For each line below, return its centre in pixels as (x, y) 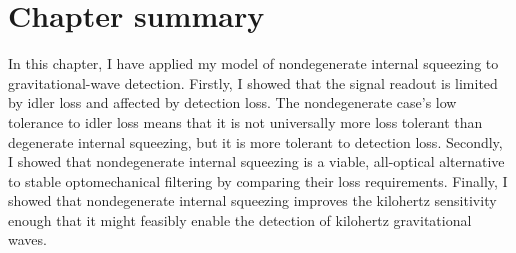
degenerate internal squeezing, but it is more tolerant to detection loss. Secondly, (255, 141)
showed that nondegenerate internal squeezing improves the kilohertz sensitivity (252, 200)
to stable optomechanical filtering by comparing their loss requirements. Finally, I (258, 180)
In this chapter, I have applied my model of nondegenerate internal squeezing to (253, 63)
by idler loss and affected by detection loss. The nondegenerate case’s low (232, 102)
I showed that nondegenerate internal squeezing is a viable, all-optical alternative (256, 161)
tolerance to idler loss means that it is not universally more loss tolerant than (245, 121)
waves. (27, 239)
